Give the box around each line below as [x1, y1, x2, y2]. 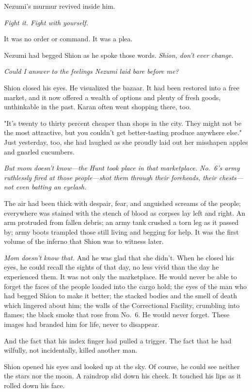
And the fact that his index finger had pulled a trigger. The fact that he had [4, 335, 232, 345]
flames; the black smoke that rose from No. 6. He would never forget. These [4, 309, 230, 320]
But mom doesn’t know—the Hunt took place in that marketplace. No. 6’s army [4, 163, 240, 173]
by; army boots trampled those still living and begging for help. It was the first [4, 226, 239, 237]
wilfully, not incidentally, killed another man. [4, 345, 138, 355]
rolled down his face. [4, 380, 65, 390]
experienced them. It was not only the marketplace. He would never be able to [4, 272, 237, 282]
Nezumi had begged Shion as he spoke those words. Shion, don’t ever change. [4, 50, 234, 60]
